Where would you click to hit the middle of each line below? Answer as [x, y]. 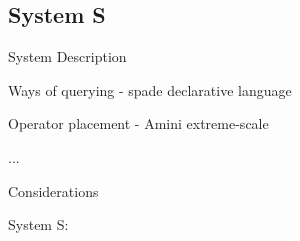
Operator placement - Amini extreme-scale [138, 123]
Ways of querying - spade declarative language [150, 89]
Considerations [53, 190]
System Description [67, 56]
